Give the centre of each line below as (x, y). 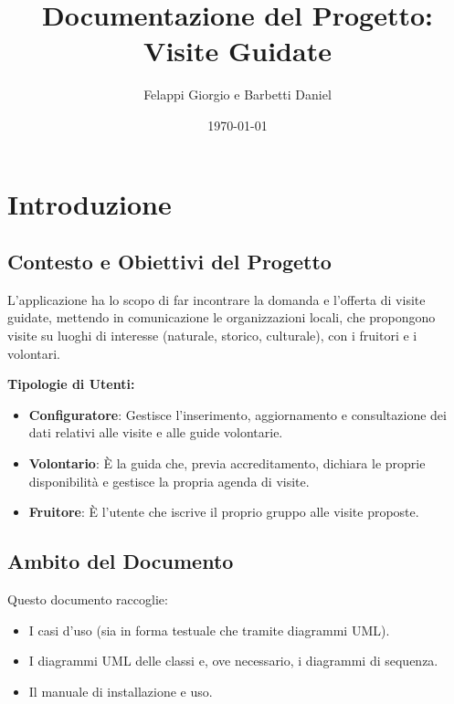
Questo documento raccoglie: (88, 599)
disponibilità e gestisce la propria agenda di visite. (169, 481)
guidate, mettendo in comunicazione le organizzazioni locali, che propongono (222, 317)
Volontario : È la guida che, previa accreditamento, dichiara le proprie (227, 463)
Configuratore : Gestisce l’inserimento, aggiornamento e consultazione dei (238, 414)
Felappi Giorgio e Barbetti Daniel (238, 95)
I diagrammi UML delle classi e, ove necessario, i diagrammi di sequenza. (233, 661)
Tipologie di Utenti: (71, 384)
